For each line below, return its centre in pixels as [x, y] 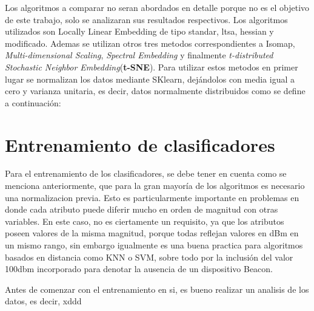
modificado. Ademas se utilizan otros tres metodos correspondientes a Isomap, [150, 43]
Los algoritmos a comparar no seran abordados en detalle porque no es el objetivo [157, 7]
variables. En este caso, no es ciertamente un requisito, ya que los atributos [145, 221]
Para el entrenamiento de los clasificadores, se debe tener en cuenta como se [146, 173]
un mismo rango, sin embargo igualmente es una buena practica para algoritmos [154, 245]
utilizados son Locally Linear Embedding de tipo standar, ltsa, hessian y [139, 31]
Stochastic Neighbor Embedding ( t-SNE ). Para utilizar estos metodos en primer [152, 67]
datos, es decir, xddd [43, 301]
